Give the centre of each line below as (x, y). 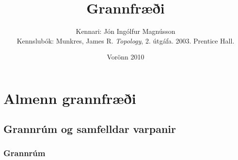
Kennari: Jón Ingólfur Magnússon (126, 31)
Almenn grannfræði (70, 98)
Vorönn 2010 (126, 57)
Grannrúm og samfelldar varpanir (90, 129)
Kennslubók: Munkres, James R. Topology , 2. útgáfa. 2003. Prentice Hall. (126, 40)
